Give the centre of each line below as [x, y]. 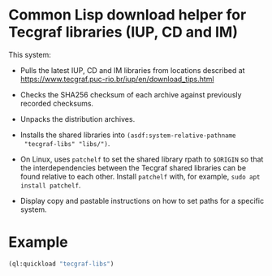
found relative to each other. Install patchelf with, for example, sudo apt [140, 176]
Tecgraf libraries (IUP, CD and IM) [123, 32]
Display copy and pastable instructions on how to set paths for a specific [142, 201]
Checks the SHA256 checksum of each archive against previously [131, 94]
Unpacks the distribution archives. [78, 119]
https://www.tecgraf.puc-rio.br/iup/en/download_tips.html [117, 79]
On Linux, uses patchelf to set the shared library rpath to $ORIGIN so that [142, 159]
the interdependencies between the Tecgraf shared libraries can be [133, 167]
